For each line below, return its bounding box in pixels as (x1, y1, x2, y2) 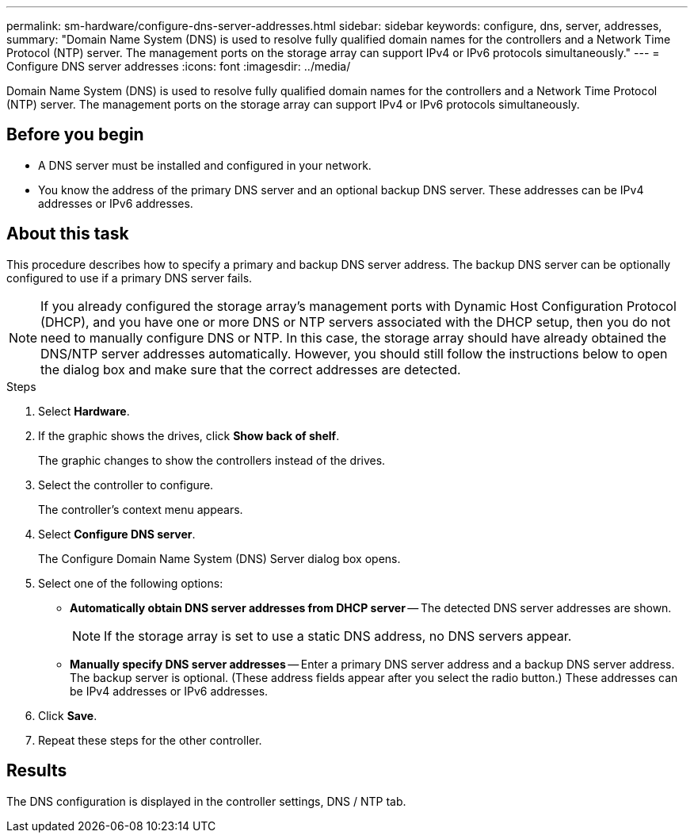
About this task (6, 224, 129, 244)
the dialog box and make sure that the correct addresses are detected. (40, 361, 461, 377)
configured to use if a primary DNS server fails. (6, 270, 253, 285)
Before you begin (6, 125, 144, 145)
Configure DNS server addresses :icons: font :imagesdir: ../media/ (6, 59, 351, 73)
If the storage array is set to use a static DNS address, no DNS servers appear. (104, 627, 572, 644)
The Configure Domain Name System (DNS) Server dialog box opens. (38, 551, 401, 565)
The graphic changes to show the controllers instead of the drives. (38, 453, 386, 467)
